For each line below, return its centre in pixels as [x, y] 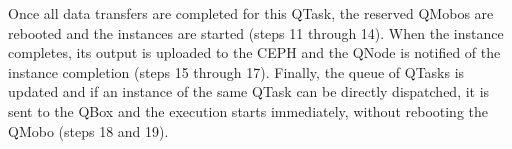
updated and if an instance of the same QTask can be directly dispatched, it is [249, 91]
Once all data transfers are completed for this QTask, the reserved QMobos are [251, 13]
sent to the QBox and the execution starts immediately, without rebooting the [248, 110]
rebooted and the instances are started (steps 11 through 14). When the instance [256, 32]
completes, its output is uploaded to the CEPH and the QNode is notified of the [254, 52]
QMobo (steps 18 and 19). [88, 130]
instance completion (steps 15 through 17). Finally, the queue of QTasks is [236, 71]
